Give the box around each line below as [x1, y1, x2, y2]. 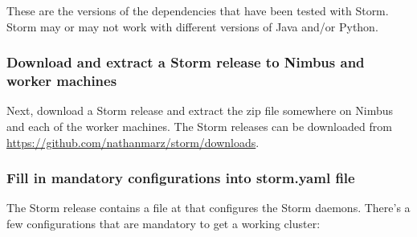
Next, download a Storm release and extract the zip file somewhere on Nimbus [6, 102, 394, 119]
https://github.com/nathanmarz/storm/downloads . [6, 133, 260, 150]
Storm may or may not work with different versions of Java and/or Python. [6, 18, 378, 35]
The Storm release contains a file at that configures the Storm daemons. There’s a [6, 199, 411, 216]
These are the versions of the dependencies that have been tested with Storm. [6, 2, 389, 18]
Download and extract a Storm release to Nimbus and [6, 52, 365, 72]
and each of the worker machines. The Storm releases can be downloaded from [6, 117, 392, 134]
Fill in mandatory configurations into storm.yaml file [6, 168, 355, 188]
